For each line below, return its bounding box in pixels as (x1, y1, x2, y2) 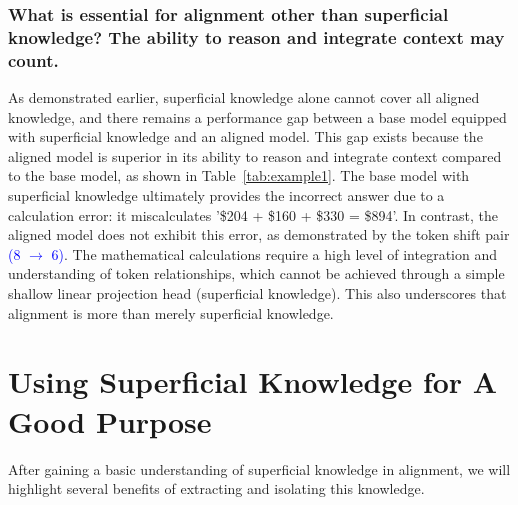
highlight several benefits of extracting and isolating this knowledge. (8, 478, 425, 499)
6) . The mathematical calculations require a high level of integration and (51, 243, 497, 264)
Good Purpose (8, 400, 212, 441)
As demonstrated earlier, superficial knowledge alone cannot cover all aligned (8, 87, 480, 108)
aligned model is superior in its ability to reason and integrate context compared (8, 145, 502, 166)
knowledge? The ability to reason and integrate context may (8, 24, 505, 49)
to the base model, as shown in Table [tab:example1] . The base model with (8, 165, 470, 186)
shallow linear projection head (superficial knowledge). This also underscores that (8, 283, 507, 303)
